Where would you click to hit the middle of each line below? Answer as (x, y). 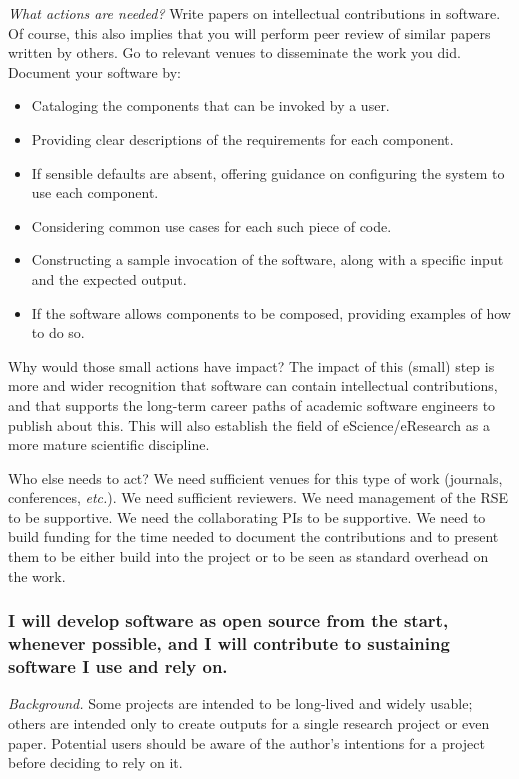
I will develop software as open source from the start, (228, 620)
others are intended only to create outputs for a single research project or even (249, 722)
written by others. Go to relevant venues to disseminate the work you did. (234, 52)
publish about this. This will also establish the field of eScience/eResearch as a (249, 424)
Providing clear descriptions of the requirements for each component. (242, 138)
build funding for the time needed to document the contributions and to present (253, 536)
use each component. (95, 192)
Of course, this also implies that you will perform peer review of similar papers (249, 32)
